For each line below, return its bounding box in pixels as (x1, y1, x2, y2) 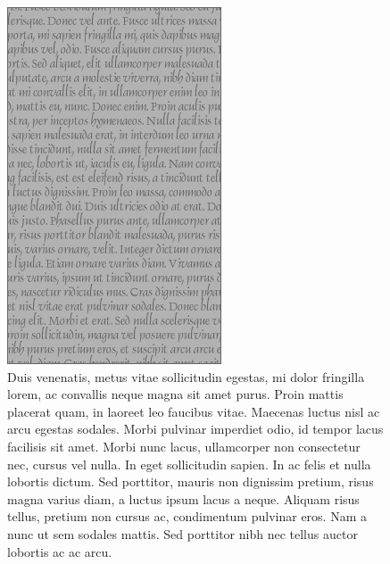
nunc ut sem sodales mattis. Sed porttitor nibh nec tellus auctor (7, 524, 358, 543)
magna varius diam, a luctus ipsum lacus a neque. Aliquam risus (7, 489, 360, 508)
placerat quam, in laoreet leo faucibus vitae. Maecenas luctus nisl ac (7, 402, 380, 420)
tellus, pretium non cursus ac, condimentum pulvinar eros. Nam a (7, 507, 367, 526)
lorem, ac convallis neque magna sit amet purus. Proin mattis (7, 385, 344, 403)
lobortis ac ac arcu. (7, 542, 112, 560)
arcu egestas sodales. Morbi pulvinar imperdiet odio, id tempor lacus (7, 419, 384, 438)
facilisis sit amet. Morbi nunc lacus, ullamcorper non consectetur (7, 436, 361, 455)
